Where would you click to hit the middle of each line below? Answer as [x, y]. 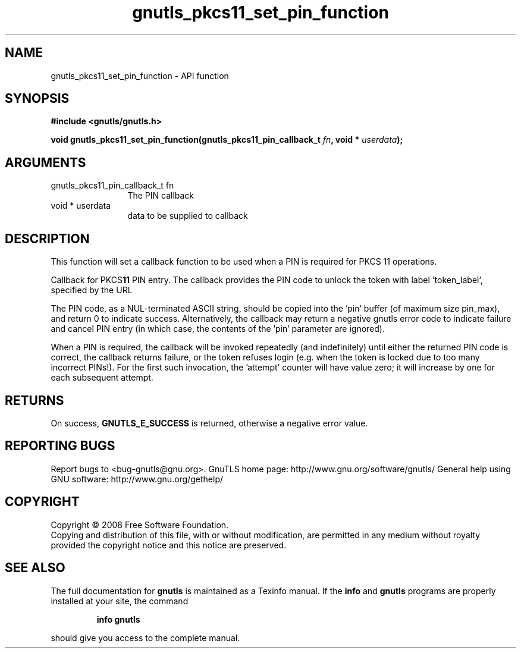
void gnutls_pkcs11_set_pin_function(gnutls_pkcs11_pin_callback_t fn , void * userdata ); [227, 140]
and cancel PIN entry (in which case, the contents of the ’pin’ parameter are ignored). [218, 329]
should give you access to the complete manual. [145, 638]
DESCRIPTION [47, 238]
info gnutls [118, 619]
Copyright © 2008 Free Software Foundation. [140, 525]
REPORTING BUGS [60, 446]
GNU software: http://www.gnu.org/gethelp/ [137, 479]
